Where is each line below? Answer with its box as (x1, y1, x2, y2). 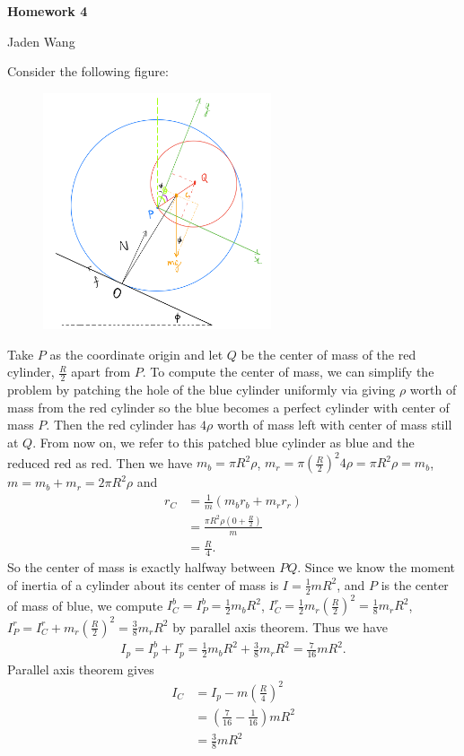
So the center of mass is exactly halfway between (7, 558, 276, 577)
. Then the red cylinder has (46, 415, 197, 434)
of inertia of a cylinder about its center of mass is (7, 575, 279, 594)
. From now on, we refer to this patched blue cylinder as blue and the (32, 432, 415, 451)
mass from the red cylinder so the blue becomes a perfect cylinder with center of (7, 397, 450, 416)
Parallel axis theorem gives (7, 659, 154, 678)
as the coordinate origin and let (49, 344, 223, 363)
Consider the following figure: (7, 62, 169, 81)
